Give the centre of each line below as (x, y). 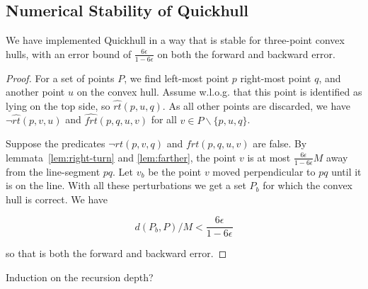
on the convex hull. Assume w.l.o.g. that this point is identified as (219, 92)
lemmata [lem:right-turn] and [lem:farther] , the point (121, 157)
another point (35, 92)
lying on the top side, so (58, 105)
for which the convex (307, 185)
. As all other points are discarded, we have (257, 105)
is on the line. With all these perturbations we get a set (126, 185)
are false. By (280, 143)
